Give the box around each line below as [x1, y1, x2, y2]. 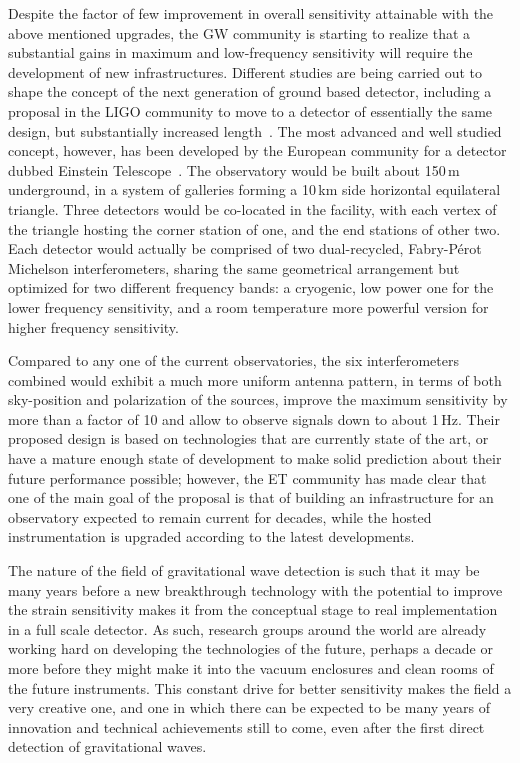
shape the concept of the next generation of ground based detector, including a [8, 81, 492, 102]
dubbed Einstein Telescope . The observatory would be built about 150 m [8, 159, 460, 180]
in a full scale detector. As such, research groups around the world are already [8, 618, 487, 639]
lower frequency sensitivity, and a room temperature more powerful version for [8, 296, 489, 317]
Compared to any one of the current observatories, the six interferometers [8, 350, 459, 371]
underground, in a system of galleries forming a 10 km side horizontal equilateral [8, 179, 501, 200]
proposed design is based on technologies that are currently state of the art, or [8, 428, 489, 449]
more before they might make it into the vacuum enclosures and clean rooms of [8, 658, 494, 678]
